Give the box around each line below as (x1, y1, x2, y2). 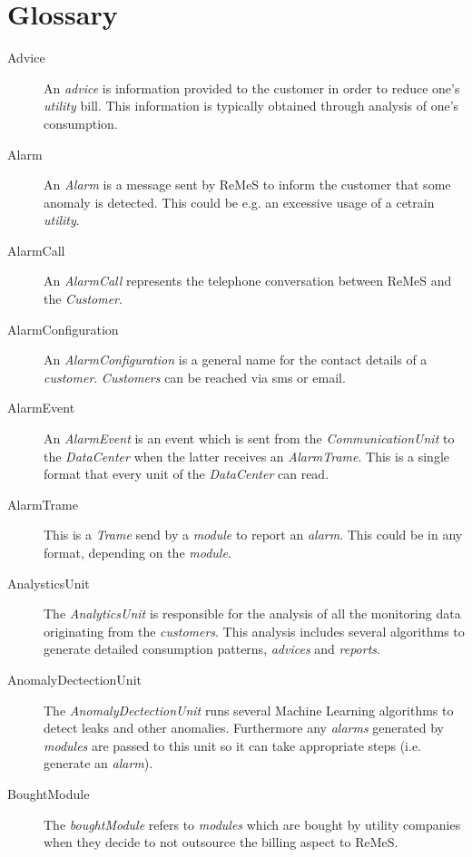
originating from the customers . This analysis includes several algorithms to (44, 621, 465, 640)
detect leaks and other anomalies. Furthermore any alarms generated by (44, 718, 444, 737)
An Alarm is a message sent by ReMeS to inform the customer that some (44, 175, 451, 194)
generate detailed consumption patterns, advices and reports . (44, 639, 380, 658)
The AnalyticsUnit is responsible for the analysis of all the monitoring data (44, 604, 461, 623)
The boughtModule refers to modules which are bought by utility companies (44, 814, 461, 833)
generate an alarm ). (44, 754, 153, 773)
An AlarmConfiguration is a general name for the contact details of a (44, 350, 428, 369)
